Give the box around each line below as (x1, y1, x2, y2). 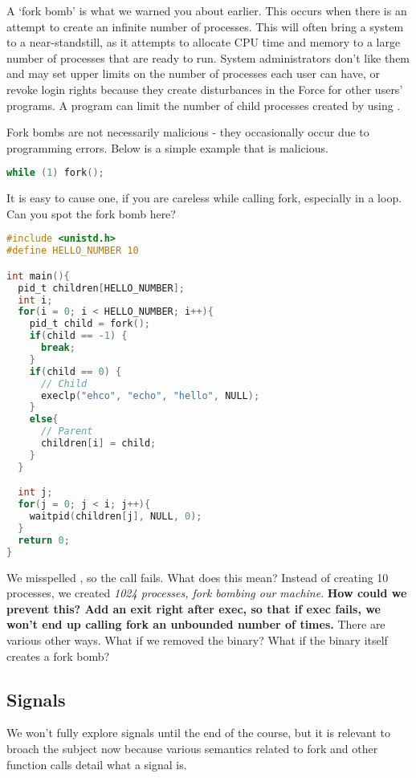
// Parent (40, 426, 93, 438)
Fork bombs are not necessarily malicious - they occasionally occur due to (6, 124, 369, 141)
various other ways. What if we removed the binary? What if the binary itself (6, 631, 388, 648)
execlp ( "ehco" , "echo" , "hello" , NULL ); (40, 389, 260, 401)
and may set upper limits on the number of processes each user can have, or (6, 65, 380, 82)
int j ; (18, 487, 53, 499)
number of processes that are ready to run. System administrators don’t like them (6, 49, 410, 66)
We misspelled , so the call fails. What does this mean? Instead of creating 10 (6, 568, 389, 585)
